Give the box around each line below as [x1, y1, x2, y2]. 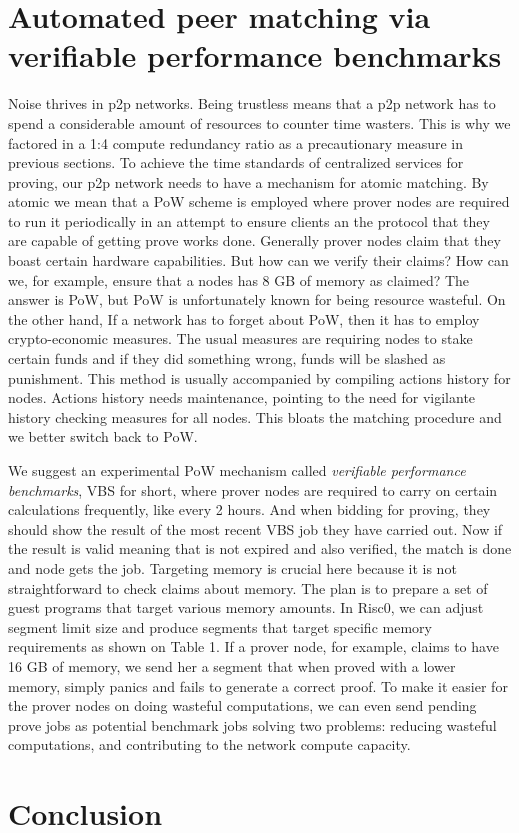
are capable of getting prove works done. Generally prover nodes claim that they [8, 230, 501, 251]
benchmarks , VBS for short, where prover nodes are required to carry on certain [8, 479, 498, 500]
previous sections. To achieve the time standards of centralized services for [8, 152, 464, 173]
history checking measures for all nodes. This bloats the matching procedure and [8, 406, 502, 427]
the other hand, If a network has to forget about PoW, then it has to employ [8, 308, 480, 329]
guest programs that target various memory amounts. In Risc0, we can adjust [8, 597, 484, 618]
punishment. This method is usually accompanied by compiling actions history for [8, 367, 511, 388]
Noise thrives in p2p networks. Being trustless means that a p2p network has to [8, 93, 496, 114]
